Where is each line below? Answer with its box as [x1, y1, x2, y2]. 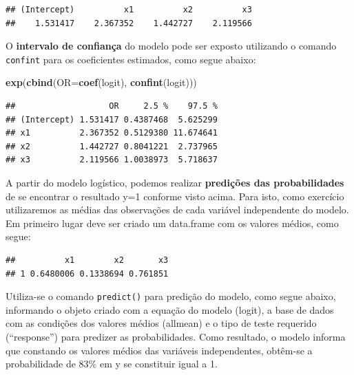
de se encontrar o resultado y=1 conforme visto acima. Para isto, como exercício [6, 189, 344, 203]
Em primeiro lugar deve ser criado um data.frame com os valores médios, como [6, 215, 339, 230]
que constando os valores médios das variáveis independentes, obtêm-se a [6, 343, 313, 357]
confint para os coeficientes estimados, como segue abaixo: [6, 52, 256, 66]
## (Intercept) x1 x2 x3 [6, 5, 252, 14]
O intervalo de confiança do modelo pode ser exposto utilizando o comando [6, 39, 337, 53]
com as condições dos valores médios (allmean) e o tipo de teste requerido [6, 316, 317, 330]
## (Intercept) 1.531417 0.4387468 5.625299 [6, 114, 218, 125]
